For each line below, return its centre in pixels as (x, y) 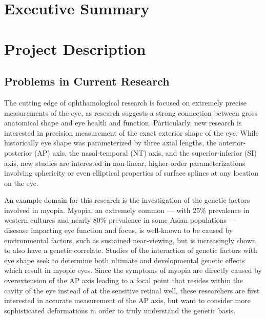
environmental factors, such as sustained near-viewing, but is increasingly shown (130, 240)
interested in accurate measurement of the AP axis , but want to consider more (127, 300)
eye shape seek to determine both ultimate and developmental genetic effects (125, 260)
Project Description (75, 48)
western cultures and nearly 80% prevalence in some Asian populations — (120, 220)
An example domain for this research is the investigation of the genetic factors (127, 200)
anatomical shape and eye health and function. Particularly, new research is (123, 123)
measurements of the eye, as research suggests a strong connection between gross (131, 112)
